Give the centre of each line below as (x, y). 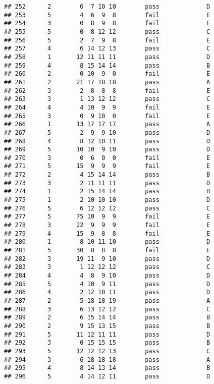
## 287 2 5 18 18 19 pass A (107, 300)
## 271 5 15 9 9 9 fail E (107, 166)
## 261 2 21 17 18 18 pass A (107, 82)
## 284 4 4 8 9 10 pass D (107, 276)
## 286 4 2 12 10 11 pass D (107, 292)
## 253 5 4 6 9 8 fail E (107, 15)
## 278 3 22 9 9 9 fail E (107, 225)
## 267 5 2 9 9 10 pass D (107, 132)
